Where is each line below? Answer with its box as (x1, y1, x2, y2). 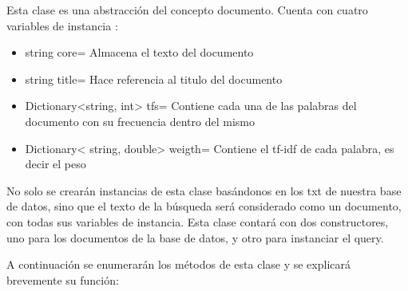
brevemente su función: (6, 271, 119, 288)
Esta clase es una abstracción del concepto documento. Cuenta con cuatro (6, 2, 368, 18)
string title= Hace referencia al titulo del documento (25, 70, 283, 87)
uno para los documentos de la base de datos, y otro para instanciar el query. (6, 229, 384, 246)
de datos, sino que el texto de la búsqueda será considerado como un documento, (6, 198, 402, 214)
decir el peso (25, 155, 86, 172)
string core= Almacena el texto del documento (25, 44, 254, 61)
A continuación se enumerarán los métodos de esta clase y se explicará (6, 256, 351, 273)
